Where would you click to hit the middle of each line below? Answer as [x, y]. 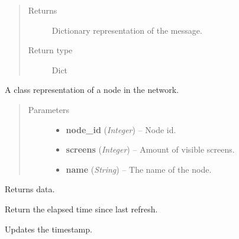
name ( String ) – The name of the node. [139, 169]
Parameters [49, 109]
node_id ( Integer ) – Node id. [121, 129]
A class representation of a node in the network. [92, 90]
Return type [50, 50]
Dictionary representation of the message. [127, 30]
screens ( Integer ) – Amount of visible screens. [150, 149]
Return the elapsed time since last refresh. [81, 209]
